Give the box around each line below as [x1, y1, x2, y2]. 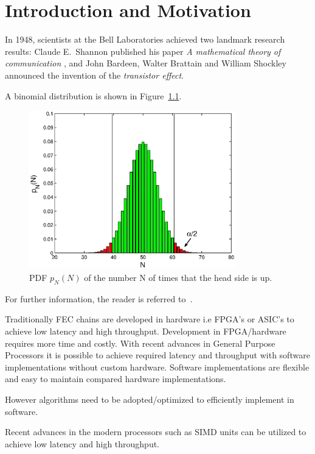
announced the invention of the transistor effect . [5, 68, 184, 81]
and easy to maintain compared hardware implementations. [5, 372, 226, 385]
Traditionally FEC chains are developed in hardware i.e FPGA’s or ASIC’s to [5, 313, 294, 325]
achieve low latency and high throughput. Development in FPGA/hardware [5, 325, 286, 338]
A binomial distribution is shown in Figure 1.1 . [5, 89, 182, 102]
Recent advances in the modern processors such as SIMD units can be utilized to [5, 425, 306, 438]
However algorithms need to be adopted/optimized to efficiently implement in [5, 392, 294, 405]
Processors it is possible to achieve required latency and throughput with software [5, 349, 310, 361]
